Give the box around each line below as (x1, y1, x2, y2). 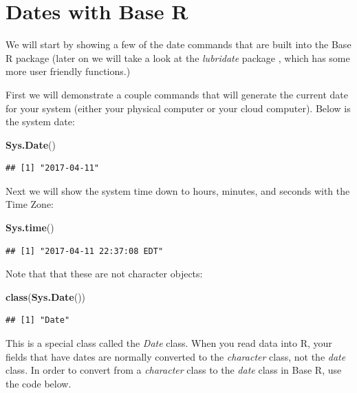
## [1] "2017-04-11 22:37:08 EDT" (6, 246, 164, 256)
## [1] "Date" (6, 315, 70, 326)
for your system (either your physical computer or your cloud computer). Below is (6, 100, 351, 115)
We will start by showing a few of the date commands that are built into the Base (6, 37, 351, 52)
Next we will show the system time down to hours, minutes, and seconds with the (6, 183, 350, 198)
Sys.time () (6, 220, 54, 235)
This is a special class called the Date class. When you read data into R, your (6, 336, 332, 350)
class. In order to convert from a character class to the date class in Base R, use (6, 363, 342, 377)
